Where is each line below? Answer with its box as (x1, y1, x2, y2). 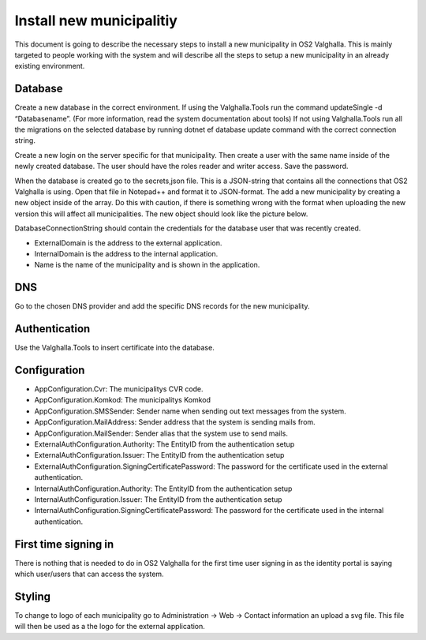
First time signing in (14, 537, 114, 551)
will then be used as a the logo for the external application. (14, 622, 205, 631)
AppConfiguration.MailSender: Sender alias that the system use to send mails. (34, 429, 288, 438)
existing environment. (14, 62, 85, 71)
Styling (14, 589, 51, 603)
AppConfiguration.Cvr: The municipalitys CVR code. (34, 384, 204, 394)
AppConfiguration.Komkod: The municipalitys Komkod (34, 395, 211, 405)
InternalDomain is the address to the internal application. (34, 249, 219, 258)
